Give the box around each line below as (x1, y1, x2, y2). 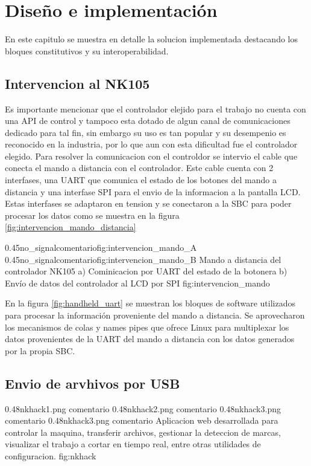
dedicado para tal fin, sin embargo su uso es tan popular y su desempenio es (5, 126, 286, 138)
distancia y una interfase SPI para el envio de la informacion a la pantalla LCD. (5, 185, 301, 198)
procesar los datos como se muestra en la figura (5, 209, 180, 221)
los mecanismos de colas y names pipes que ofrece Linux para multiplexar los (5, 320, 289, 333)
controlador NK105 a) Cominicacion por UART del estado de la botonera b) (5, 265, 287, 277)
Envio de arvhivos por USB (5, 374, 180, 392)
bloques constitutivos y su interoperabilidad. (5, 44, 169, 57)
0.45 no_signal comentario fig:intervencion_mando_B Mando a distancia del (5, 253, 281, 265)
